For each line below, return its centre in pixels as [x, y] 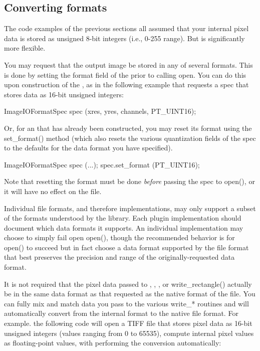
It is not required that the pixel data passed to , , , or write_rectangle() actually [128, 284]
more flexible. [25, 48]
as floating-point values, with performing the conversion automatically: [113, 343]
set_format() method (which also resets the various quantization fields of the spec [130, 138]
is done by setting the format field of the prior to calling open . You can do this [125, 74]
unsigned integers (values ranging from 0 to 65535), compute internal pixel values [129, 333]
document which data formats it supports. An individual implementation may [124, 227]
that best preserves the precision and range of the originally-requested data [119, 257]
